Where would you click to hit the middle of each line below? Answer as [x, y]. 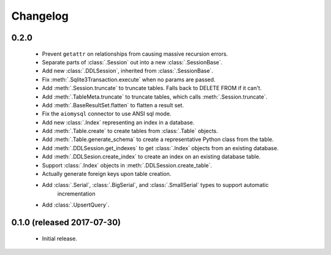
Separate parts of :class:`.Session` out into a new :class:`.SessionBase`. [132, 62]
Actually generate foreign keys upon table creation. [107, 174]
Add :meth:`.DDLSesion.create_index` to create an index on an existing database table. [151, 157]
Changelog [40, 16]
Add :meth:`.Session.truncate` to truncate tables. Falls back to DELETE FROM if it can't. [152, 88]
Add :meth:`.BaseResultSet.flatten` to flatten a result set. [113, 105]
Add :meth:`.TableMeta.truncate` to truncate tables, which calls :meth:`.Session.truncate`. [155, 97]
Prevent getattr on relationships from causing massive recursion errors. [135, 54]
